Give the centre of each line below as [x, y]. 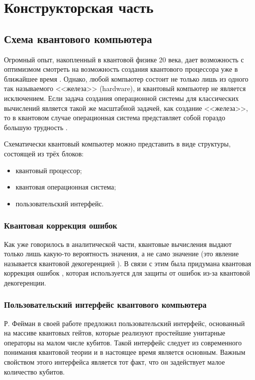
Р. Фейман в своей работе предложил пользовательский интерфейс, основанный [125, 323]
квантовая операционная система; [66, 187]
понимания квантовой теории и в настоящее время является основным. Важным [125, 352]
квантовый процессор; [49, 170]
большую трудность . [36, 127]
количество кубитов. [34, 371]
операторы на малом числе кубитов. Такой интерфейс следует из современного [123, 342]
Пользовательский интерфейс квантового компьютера [106, 305]
